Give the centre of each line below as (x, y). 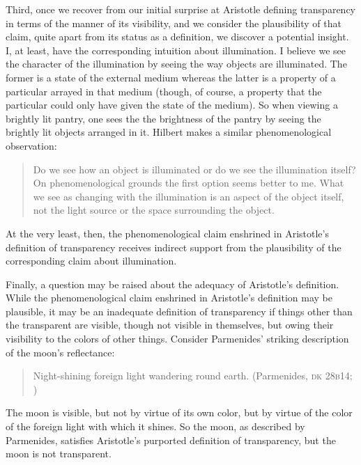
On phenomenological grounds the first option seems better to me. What (189, 183)
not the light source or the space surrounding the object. (154, 210)
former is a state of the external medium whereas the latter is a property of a (171, 77)
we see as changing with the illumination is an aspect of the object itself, (189, 196)
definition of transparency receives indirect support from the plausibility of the (174, 247)
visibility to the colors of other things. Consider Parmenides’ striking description (177, 339)
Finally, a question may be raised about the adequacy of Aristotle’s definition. (172, 284)
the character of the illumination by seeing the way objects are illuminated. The (176, 64)
